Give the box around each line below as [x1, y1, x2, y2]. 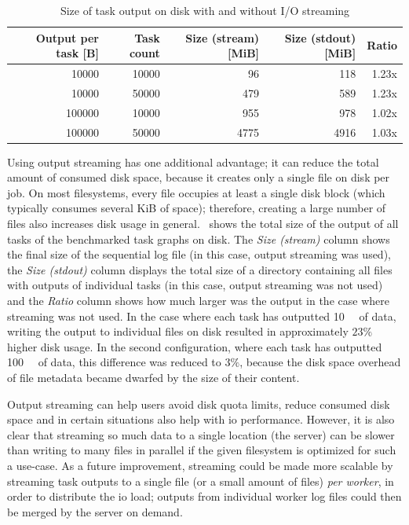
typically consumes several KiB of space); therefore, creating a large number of [7, 200, 386, 216]
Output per [35, 29, 99, 46]
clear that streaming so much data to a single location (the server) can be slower [7, 426, 395, 442]
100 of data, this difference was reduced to [7, 354, 221, 370]
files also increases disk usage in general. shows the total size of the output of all [7, 215, 399, 232]
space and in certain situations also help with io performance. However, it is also [7, 411, 395, 428]
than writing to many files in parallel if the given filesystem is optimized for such [7, 442, 396, 458]
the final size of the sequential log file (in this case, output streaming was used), [7, 246, 391, 262]
